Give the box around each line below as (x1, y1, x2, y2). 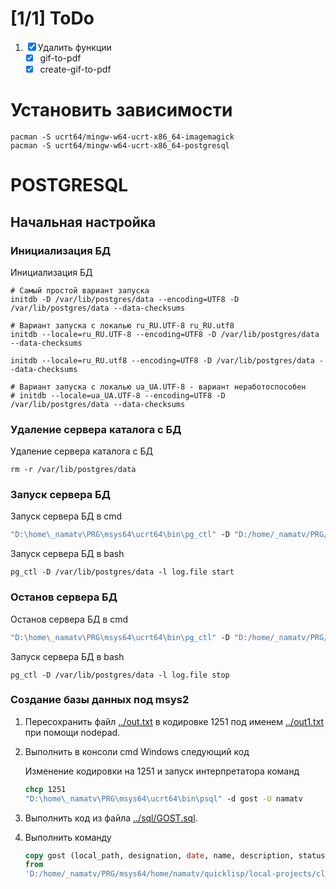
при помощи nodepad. (24, 726, 121, 738)
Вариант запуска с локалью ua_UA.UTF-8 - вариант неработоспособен (19, 382, 307, 392)
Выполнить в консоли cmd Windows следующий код (24, 745, 250, 757)
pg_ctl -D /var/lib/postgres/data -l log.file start (10, 567, 235, 577)
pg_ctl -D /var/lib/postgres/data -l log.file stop (10, 670, 230, 680)
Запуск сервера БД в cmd (10, 510, 123, 522)
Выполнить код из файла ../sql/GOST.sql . (24, 812, 198, 824)
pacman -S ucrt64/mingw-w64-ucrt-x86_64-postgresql (10, 141, 230, 151)
